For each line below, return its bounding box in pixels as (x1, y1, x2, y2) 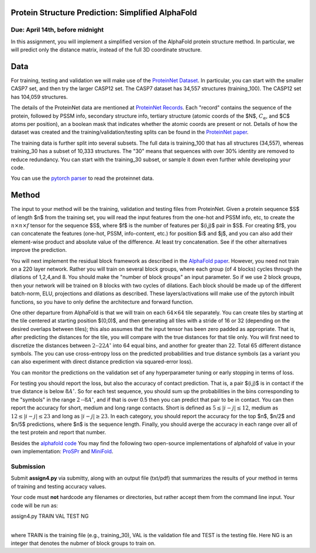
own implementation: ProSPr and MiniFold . (11, 448, 114, 455)
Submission (11, 462, 46, 470)
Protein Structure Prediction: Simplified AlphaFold (11, 8, 197, 18)
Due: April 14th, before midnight (11, 26, 104, 34)
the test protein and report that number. (11, 429, 107, 436)
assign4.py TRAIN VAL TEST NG (11, 513, 89, 520)
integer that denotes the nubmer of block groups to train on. (11, 540, 156, 547)
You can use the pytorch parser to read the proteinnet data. (11, 175, 154, 182)
